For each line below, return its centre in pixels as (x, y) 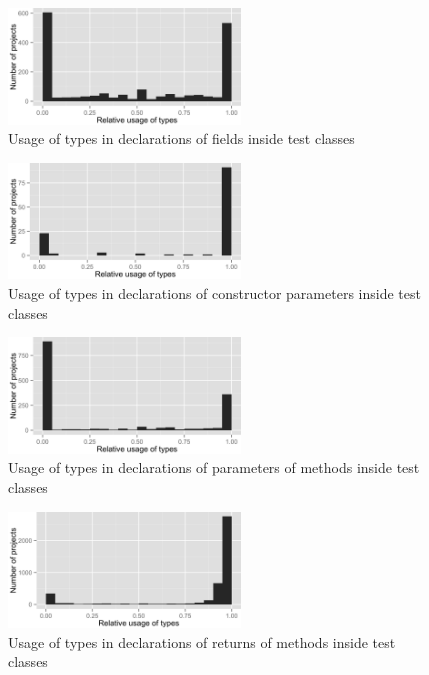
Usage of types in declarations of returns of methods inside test (202, 641)
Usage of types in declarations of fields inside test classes (181, 138)
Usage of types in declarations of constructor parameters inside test (214, 292)
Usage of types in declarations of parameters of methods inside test (214, 467)
